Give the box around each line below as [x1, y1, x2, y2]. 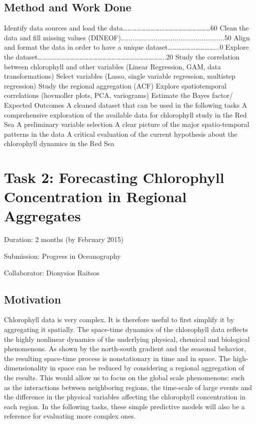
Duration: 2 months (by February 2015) [4, 234, 124, 244]
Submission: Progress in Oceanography [4, 251, 121, 261]
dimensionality [4, 363, 48, 373]
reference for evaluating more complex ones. [4, 411, 136, 421]
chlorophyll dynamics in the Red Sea [4, 138, 115, 149]
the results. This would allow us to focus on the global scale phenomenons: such [4, 372, 245, 382]
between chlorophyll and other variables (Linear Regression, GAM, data [4, 61, 221, 71]
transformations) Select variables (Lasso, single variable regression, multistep [4, 71, 236, 81]
